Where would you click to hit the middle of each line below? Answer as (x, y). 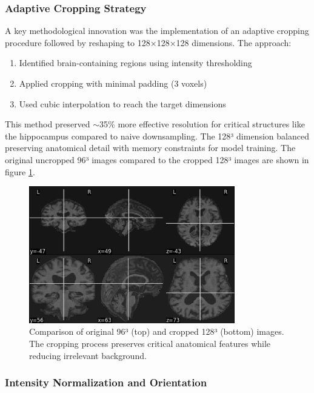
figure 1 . (20, 171)
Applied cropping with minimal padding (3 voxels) (113, 83)
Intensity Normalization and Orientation (106, 382)
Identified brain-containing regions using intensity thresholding (135, 63)
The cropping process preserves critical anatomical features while (150, 343)
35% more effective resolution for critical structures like (202, 124)
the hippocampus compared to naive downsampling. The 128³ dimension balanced (157, 136)
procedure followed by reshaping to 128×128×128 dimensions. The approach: (148, 42)
